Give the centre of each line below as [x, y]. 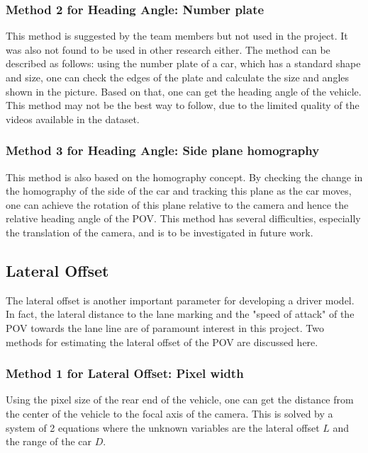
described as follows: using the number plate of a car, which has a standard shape [183, 63]
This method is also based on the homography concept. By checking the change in [184, 177]
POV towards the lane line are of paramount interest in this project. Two [165, 327]
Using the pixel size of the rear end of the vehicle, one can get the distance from [180, 400]
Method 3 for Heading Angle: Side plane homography [163, 150]
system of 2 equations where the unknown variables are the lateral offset [163, 427]
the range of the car [49, 441]
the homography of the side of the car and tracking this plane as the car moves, [179, 191]
